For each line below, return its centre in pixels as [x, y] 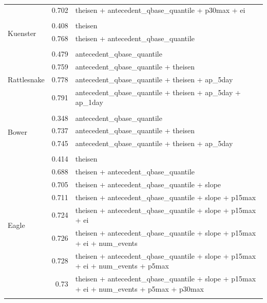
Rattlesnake [26, 79]
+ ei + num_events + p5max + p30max [139, 288]
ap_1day [89, 102]
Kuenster [22, 33]
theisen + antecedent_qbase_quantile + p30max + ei [160, 10]
